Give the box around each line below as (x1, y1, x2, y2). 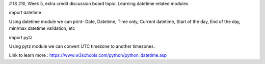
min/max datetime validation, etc (9, 25, 76, 31)
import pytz (9, 34, 33, 40)
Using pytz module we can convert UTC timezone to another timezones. (9, 43, 155, 49)
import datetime (9, 10, 42, 16)
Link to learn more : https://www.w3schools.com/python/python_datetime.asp (9, 52, 167, 58)
